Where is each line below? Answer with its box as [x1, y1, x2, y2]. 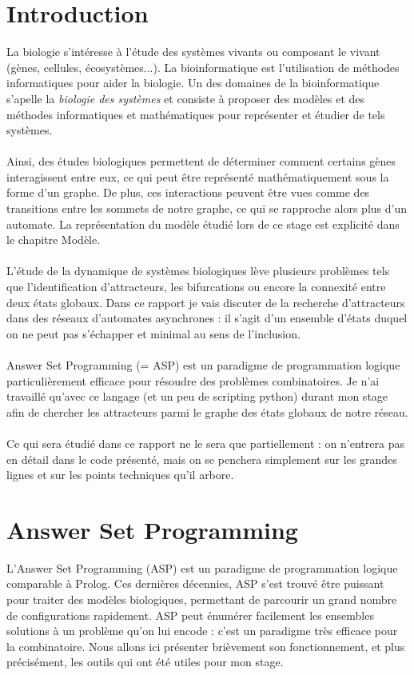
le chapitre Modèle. [6, 231, 101, 248]
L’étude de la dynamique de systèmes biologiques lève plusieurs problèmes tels [6, 262, 390, 279]
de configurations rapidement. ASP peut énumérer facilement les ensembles [6, 606, 374, 623]
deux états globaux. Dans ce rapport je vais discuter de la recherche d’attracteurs [6, 294, 405, 310]
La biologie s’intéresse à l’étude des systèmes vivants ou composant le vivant [6, 43, 380, 60]
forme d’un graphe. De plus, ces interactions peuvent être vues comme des [6, 184, 370, 201]
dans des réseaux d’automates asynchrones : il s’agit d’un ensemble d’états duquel [6, 310, 408, 326]
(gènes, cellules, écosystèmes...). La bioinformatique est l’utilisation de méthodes [6, 58, 400, 75]
